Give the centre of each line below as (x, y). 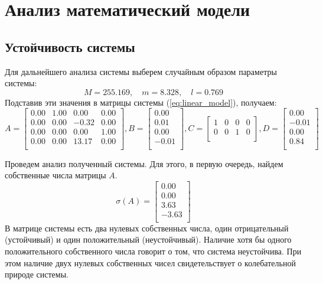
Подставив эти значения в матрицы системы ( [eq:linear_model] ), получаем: (141, 102)
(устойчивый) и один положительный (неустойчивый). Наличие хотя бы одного (148, 239)
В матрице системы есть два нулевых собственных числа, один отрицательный (147, 228)
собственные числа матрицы (56, 175)
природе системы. (37, 274)
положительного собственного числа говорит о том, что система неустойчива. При (153, 251)
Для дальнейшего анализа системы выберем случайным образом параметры (141, 71)
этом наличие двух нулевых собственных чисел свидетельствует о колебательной (150, 262)
